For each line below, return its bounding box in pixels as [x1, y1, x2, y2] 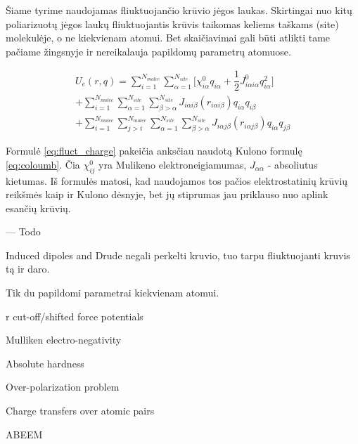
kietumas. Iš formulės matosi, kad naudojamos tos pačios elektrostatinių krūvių [6, 173, 348, 188]
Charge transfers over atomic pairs [6, 403, 155, 418]
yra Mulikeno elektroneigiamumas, [98, 157, 247, 171]
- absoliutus [267, 157, 318, 171]
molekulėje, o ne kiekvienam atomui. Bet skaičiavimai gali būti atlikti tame [6, 30, 331, 45]
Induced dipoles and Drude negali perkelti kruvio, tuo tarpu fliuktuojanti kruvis [6, 247, 350, 262]
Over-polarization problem [6, 379, 120, 394]
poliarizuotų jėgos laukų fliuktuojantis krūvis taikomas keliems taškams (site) [6, 16, 339, 31]
